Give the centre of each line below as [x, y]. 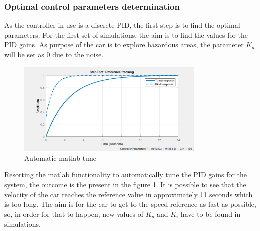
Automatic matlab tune [60, 158]
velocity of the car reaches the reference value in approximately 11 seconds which [128, 194]
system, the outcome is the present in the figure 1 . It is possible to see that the [125, 184]
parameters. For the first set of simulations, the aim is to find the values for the [126, 35]
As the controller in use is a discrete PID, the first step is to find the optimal [122, 25]
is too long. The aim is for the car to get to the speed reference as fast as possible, [130, 204]
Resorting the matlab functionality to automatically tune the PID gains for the [126, 175]
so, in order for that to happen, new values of [74, 214]
